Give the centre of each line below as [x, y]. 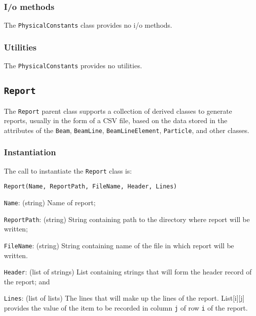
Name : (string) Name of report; [50, 202]
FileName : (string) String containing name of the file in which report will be [119, 245]
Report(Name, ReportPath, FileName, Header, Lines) [91, 187]
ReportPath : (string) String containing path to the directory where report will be [127, 219]
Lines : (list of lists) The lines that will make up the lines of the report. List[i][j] [124, 298]
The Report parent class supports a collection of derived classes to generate [118, 111]
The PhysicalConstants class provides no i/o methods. [88, 25]
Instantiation [30, 152]
